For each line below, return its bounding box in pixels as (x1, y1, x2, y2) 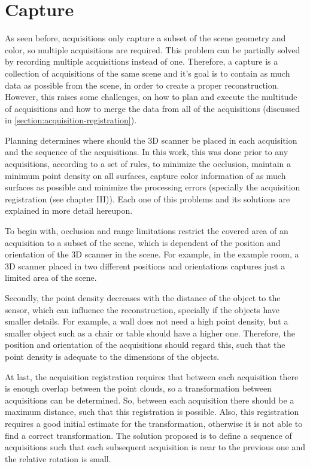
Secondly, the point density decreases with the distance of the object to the (5, 292, 281, 304)
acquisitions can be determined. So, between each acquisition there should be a (5, 393, 294, 406)
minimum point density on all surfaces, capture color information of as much (5, 169, 286, 181)
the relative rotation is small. (5, 452, 111, 465)
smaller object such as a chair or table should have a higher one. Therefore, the (5, 326, 296, 339)
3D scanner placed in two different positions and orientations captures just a (5, 259, 285, 272)
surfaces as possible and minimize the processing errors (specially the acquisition (5, 181, 300, 193)
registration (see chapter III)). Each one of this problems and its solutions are (5, 192, 290, 205)
